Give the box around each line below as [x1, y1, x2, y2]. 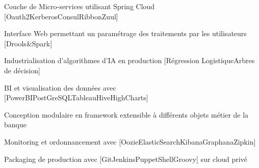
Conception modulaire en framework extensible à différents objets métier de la [4, 109, 249, 120]
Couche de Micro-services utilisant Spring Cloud [4, 1, 155, 11]
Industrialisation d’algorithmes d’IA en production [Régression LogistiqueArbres [4, 55, 255, 66]
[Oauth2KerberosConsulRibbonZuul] [4, 11, 118, 21]
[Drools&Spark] [4, 38, 53, 48]
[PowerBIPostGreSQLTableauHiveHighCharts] [4, 92, 148, 103]
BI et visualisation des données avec [4, 82, 116, 93]
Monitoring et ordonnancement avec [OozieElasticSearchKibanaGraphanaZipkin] [4, 136, 256, 147]
